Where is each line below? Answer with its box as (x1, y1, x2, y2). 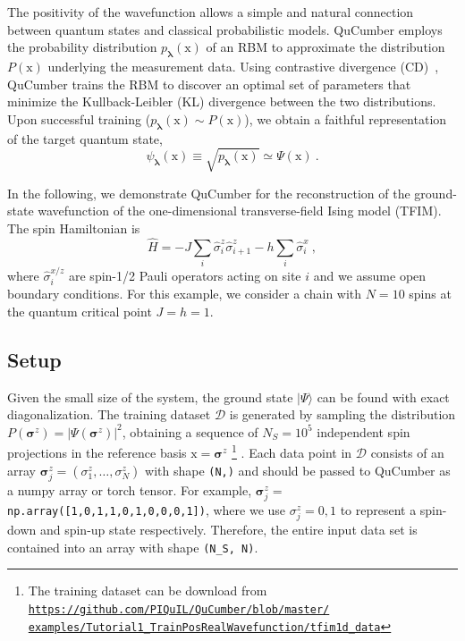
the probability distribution (7, 38, 157, 56)
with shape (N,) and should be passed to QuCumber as (145, 460, 451, 479)
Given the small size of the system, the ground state (7, 387, 293, 406)
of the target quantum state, (7, 129, 163, 148)
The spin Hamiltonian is (7, 218, 140, 237)
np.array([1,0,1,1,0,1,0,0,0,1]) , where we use (7, 501, 286, 519)
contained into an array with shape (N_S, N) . (7, 537, 258, 556)
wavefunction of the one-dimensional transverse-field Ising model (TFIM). (38, 201, 442, 220)
